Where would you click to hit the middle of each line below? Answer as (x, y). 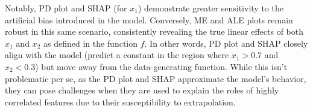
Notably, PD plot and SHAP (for (66, 8)
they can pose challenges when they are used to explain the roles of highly (142, 90)
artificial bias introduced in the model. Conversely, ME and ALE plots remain (149, 19)
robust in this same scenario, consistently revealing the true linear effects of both (154, 31)
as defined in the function (90, 43)
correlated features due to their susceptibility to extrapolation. (120, 102)
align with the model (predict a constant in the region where (117, 55)
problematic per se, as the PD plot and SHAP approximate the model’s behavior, (156, 78)
